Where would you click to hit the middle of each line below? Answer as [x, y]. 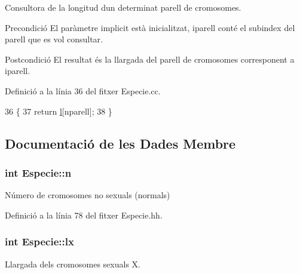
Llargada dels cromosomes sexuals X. [73, 264]
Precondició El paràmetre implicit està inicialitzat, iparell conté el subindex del [150, 27]
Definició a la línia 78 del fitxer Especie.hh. [84, 215]
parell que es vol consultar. [54, 39]
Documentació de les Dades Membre [120, 143]
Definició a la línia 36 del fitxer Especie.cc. [83, 90]
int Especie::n [38, 172]
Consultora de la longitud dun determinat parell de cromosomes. [123, 7]
